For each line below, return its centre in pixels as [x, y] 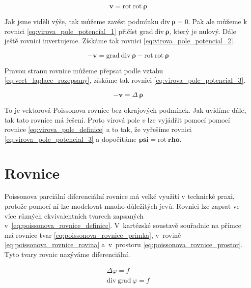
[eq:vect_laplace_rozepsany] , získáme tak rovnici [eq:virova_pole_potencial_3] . [125, 80]
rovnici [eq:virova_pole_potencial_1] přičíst [71, 31]
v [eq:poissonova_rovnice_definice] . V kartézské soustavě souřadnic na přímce [123, 225]
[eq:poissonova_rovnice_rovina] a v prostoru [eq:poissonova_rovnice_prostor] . [124, 244]
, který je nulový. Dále [203, 31]
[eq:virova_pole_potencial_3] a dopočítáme [70, 139]
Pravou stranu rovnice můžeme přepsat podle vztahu [84, 70]
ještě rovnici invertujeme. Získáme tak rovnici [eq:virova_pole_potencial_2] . [120, 41]
